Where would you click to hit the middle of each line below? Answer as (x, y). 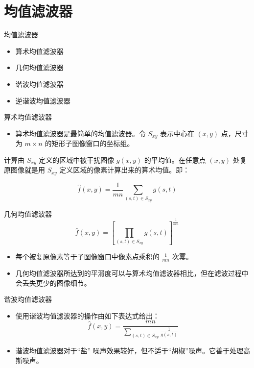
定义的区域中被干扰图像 (77, 159)
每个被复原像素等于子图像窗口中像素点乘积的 (87, 257)
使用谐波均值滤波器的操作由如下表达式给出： (87, 315)
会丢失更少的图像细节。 (53, 282)
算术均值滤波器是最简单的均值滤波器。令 (81, 133)
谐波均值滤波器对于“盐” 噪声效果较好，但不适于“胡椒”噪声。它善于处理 (129, 350)
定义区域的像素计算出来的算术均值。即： (125, 170)
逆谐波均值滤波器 (43, 100)
